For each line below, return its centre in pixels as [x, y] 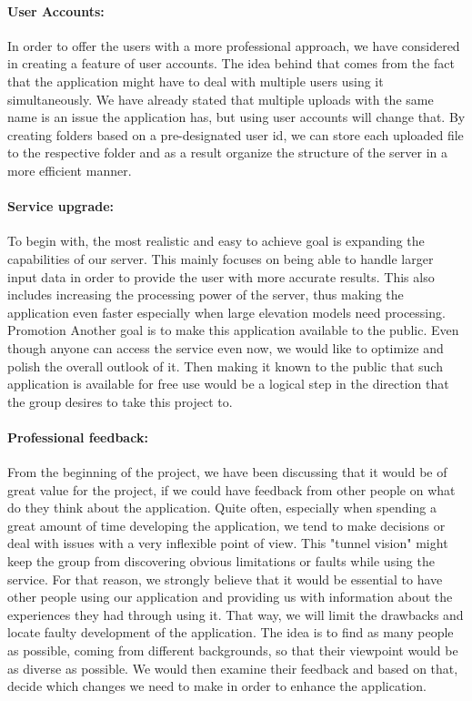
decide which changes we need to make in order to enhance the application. [217, 686]
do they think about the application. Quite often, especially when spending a [222, 508]
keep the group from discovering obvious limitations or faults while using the [221, 561]
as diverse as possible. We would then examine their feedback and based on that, [233, 668]
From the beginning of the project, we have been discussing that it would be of [227, 472]
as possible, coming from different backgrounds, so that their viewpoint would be [233, 650]
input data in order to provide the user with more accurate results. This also [221, 276]
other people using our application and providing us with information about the [230, 597]
